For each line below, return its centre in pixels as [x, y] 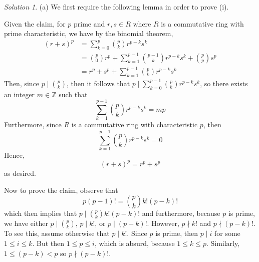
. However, [163, 223]
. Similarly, [223, 243]
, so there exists [224, 83]
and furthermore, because [181, 213]
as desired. [20, 173]
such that [73, 94]
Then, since [22, 83]
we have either [26, 223]
